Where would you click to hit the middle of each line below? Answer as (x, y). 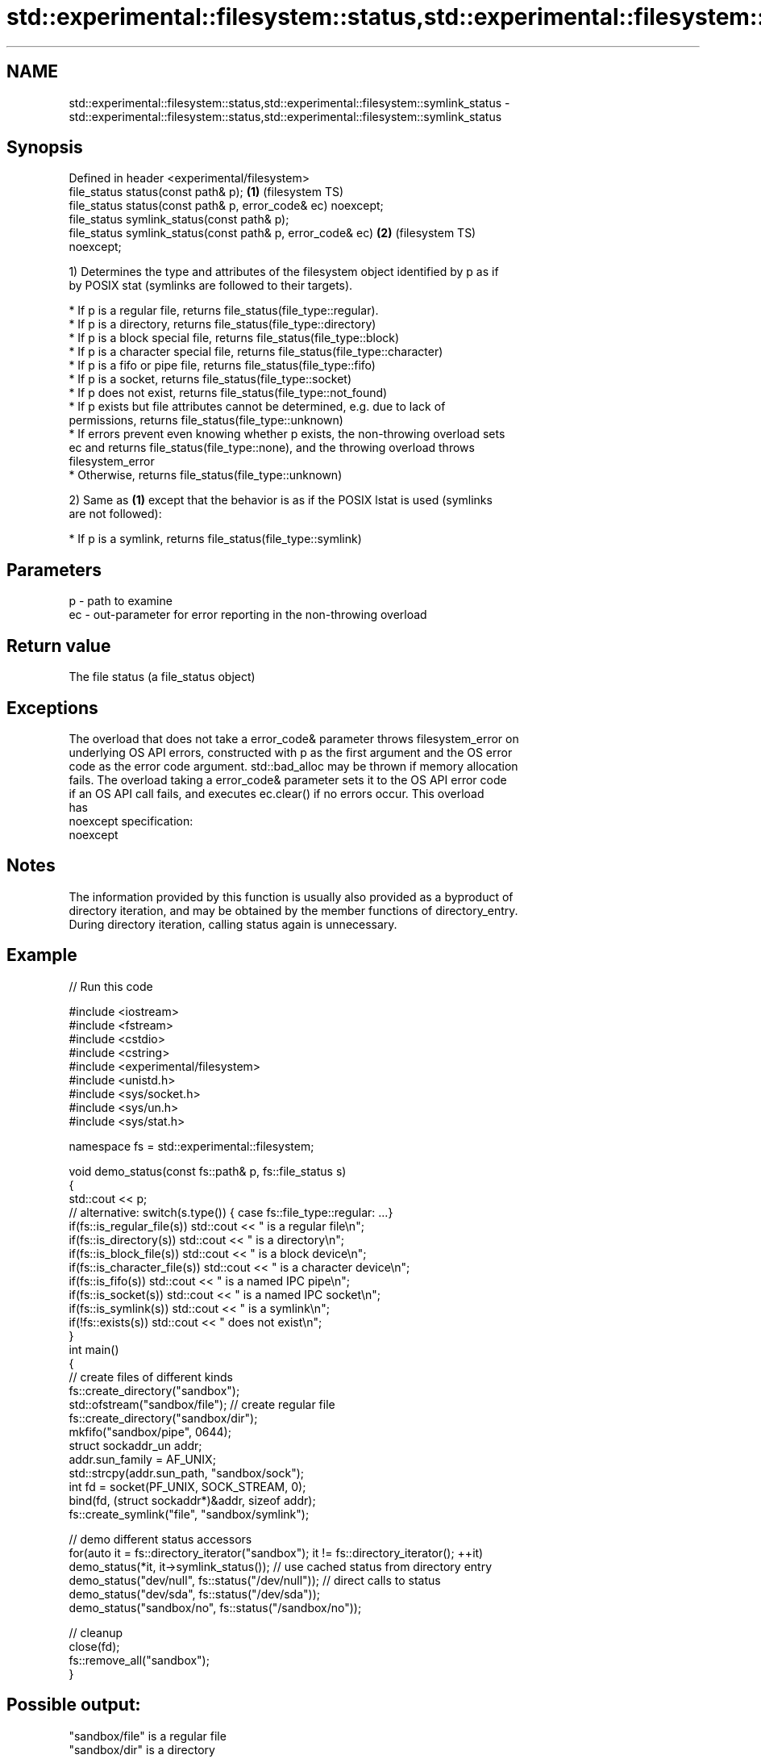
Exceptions (52, 708)
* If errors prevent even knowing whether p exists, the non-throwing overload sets (287, 434)
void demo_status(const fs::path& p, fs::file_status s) (208, 1171)
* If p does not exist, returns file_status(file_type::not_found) (228, 393)
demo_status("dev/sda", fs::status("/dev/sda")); (194, 1594)
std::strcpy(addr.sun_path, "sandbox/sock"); (187, 1473)
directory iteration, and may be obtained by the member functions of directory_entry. (293, 910)
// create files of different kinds (151, 1377)
